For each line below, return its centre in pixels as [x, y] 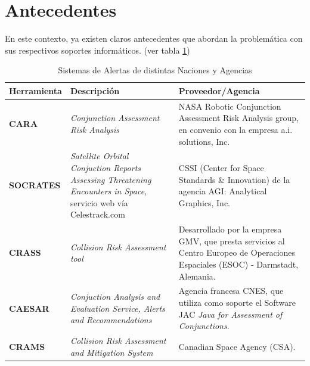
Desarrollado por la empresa [230, 229]
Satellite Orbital [99, 156]
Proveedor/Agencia [219, 90]
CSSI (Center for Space [221, 167]
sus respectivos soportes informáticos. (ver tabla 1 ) [97, 50]
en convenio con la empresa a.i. [235, 129]
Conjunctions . [204, 326]
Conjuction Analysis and [115, 297]
